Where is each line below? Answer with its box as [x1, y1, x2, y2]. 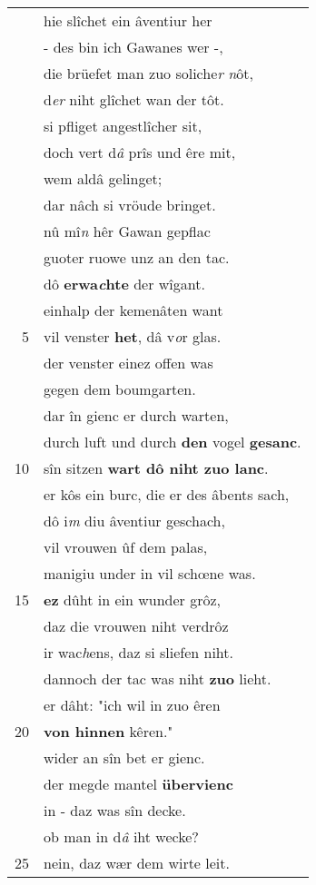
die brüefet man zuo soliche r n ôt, [44, 63, 254, 84]
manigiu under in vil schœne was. [44, 563, 256, 584]
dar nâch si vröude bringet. [44, 194, 216, 215]
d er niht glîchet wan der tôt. [44, 89, 224, 110]
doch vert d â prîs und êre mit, [44, 142, 236, 162]
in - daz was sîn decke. [44, 800, 186, 821]
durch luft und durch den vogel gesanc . [44, 431, 301, 452]
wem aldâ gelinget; [44, 168, 163, 189]
